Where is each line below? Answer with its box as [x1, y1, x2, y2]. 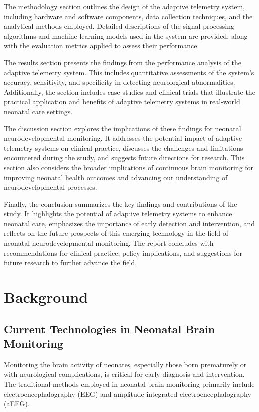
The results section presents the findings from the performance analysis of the [4, 57, 242, 67]
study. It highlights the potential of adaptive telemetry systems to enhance [4, 208, 232, 219]
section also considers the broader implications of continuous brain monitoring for [4, 162, 254, 172]
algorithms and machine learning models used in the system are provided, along [4, 30, 248, 41]
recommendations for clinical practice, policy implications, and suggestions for [4, 247, 243, 258]
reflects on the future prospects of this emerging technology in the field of [4, 228, 229, 238]
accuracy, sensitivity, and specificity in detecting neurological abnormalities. [4, 77, 235, 87]
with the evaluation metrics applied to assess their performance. [4, 40, 199, 51]
